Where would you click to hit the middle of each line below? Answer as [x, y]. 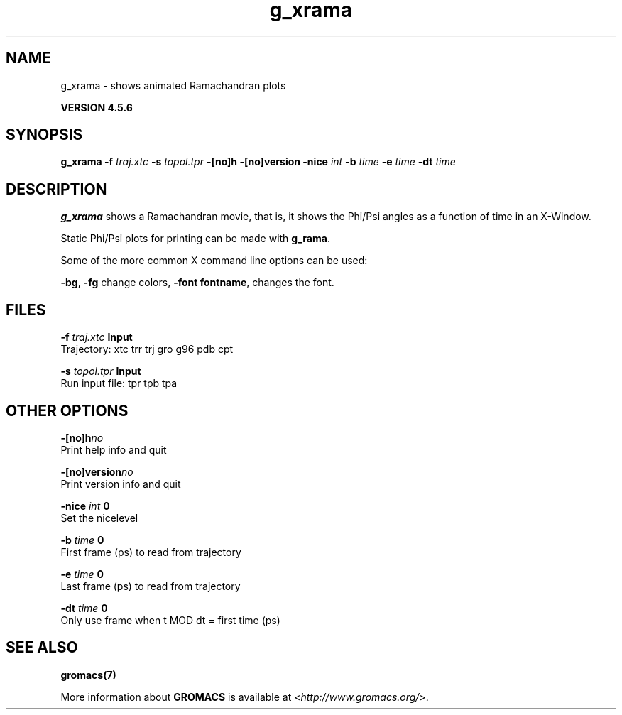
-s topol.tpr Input [101, 371]
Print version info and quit [121, 484]
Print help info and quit [114, 449]
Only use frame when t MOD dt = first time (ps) [170, 620]
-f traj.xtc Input [97, 337]
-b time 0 [82, 540]
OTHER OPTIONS [67, 410]
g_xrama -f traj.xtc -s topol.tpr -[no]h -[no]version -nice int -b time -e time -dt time [258, 162]
